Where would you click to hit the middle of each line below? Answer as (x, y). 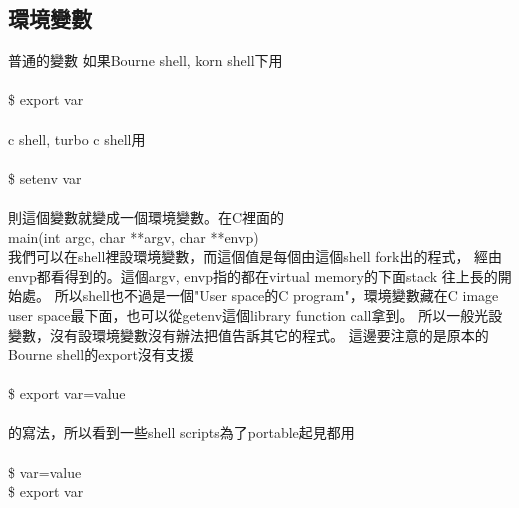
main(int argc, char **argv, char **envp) (133, 236)
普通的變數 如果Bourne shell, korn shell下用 (145, 60)
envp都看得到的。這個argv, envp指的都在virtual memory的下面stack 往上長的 (253, 275)
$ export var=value (67, 393)
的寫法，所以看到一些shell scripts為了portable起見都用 (181, 432)
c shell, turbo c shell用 (77, 138)
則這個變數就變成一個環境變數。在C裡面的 (146, 216)
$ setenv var (45, 177)
